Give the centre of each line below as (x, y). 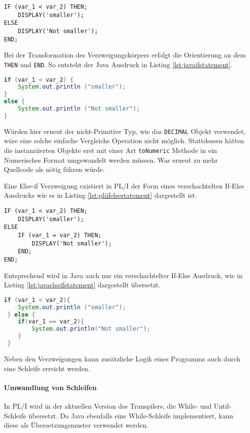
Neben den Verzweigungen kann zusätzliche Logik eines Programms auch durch (122, 358)
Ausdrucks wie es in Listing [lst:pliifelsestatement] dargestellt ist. (100, 195)
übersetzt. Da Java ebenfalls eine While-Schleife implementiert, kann (131, 415)
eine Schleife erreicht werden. (47, 368)
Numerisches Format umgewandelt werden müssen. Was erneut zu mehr (111, 160)
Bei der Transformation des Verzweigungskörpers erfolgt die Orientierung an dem (125, 55)
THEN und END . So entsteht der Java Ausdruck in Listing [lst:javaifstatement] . (118, 64)
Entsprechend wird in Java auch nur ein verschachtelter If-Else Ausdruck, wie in (123, 275)
